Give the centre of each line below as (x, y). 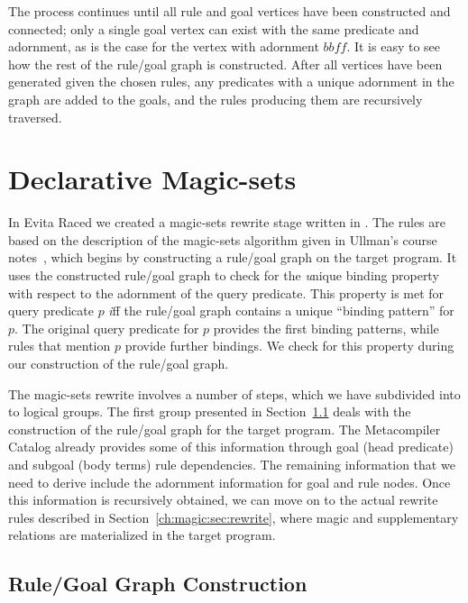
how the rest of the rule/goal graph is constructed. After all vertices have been (225, 64)
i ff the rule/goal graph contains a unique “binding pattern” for (281, 311)
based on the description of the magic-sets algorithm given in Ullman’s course (223, 239)
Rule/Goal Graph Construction (158, 584)
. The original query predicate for (107, 328)
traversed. (35, 117)
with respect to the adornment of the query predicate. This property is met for (226, 292)
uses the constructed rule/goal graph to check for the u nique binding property (224, 275)
